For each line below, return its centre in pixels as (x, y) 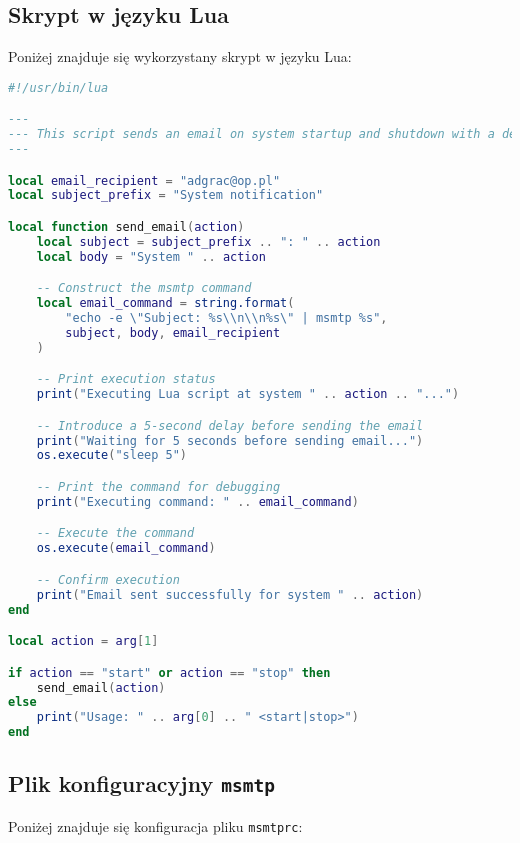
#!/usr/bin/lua (58, 87)
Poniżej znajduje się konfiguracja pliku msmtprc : (155, 825)
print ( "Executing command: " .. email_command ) (197, 501)
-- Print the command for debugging (158, 487)
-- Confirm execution (108, 579)
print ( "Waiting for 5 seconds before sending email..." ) (230, 440)
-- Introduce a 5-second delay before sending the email (230, 425)
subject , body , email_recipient (173, 332)
